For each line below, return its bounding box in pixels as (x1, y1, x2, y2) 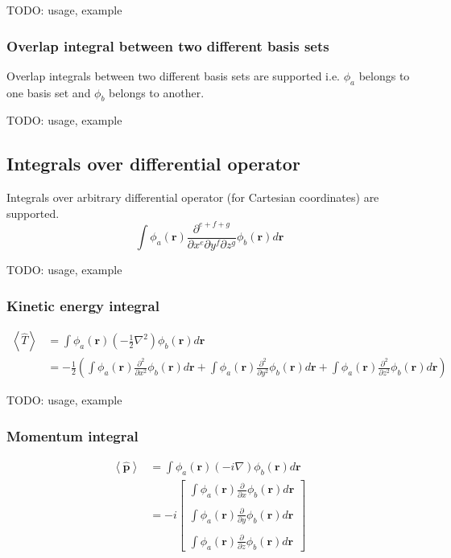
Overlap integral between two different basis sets (6, 35, 329, 55)
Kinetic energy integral (6, 295, 159, 315)
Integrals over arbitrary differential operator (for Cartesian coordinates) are (6, 189, 379, 206)
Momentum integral (6, 425, 139, 445)
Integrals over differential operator (6, 151, 300, 176)
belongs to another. (109, 84, 205, 101)
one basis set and (6, 84, 91, 101)
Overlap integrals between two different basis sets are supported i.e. (6, 67, 341, 84)
